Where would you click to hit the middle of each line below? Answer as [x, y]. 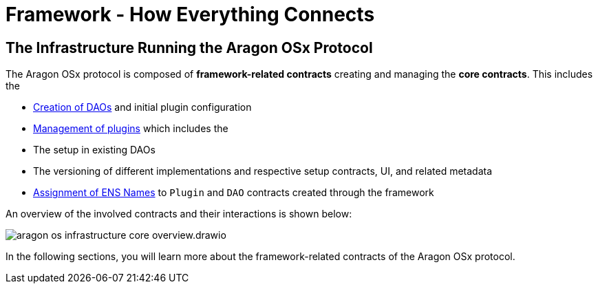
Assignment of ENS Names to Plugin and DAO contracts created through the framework [234, 193]
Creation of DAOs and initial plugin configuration [142, 107]
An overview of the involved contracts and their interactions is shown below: [179, 214]
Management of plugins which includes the [131, 129]
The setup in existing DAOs [94, 150]
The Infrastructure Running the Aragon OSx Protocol [189, 47]
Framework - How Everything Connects [190, 14]
